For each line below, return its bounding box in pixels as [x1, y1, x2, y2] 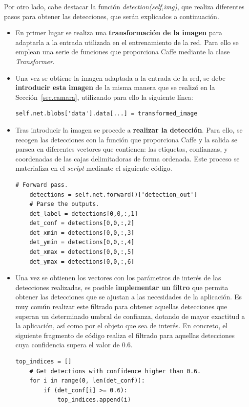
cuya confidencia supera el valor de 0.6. [15, 339, 133, 350]
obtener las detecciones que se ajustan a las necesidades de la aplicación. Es [15, 292, 242, 302]
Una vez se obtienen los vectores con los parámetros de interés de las [15, 272, 221, 283]
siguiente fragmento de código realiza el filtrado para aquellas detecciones [15, 330, 235, 340]
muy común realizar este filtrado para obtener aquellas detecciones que [15, 301, 228, 312]
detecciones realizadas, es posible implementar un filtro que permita [15, 282, 228, 292]
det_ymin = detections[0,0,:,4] [29, 239, 135, 246]
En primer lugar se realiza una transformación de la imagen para [15, 27, 222, 38]
